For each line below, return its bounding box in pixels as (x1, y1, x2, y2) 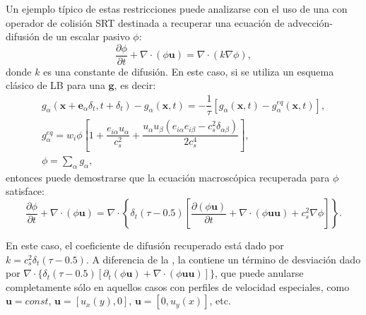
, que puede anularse (215, 266, 304, 280)
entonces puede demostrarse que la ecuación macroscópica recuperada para (6, 170, 330, 184)
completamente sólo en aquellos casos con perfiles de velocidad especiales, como (6, 279, 350, 294)
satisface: (6, 184, 45, 198)
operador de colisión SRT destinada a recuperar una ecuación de (6, 15, 285, 30)
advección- (288, 15, 333, 30)
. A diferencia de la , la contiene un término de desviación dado (85, 251, 361, 266)
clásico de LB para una (6, 78, 105, 93)
